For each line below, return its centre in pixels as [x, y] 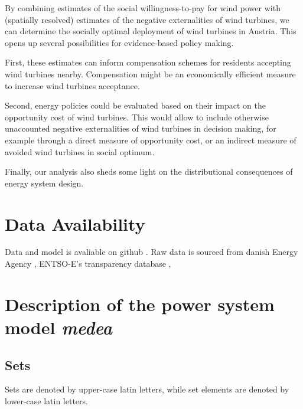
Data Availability [75, 223]
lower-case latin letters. [46, 400]
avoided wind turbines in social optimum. [80, 151]
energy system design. [44, 183]
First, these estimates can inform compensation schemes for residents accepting [148, 62]
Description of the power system [140, 304]
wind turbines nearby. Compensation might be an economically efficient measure [150, 73]
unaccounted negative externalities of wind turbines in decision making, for [141, 128]
